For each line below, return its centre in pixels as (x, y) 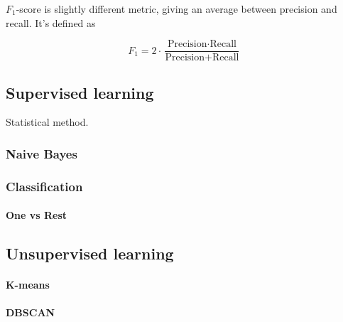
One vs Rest (37, 215)
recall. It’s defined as (51, 22)
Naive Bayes (42, 153)
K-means (28, 285)
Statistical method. (47, 122)
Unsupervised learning (90, 253)
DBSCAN (31, 312)
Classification (44, 186)
